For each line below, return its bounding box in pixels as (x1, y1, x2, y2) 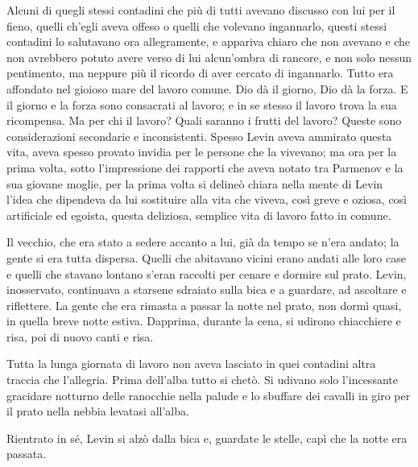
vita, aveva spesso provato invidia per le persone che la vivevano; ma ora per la (6, 143, 397, 160)
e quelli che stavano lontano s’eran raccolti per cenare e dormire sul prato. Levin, (6, 265, 407, 282)
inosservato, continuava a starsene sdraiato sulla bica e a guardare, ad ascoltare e (6, 281, 407, 298)
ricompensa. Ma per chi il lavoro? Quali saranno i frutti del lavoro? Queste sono (6, 112, 402, 129)
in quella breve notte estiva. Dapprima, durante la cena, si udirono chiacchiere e (6, 312, 401, 329)
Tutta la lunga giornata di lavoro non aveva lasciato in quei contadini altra (6, 355, 376, 372)
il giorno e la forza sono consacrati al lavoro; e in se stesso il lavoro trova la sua (6, 96, 397, 113)
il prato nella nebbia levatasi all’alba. (6, 403, 189, 419)
